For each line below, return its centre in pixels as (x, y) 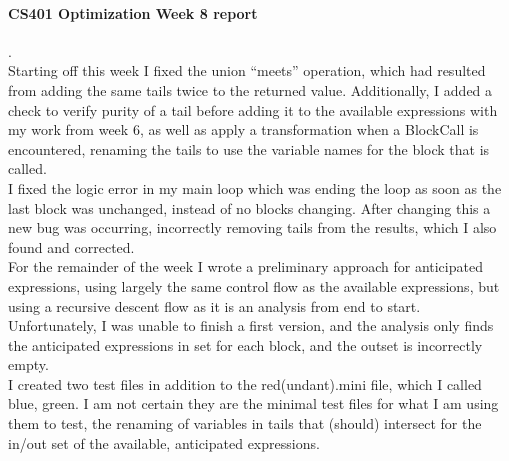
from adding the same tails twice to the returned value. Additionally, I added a (250, 89)
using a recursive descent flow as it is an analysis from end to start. (214, 305)
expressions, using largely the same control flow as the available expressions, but (254, 285)
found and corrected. (71, 246)
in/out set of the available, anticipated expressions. (164, 442)
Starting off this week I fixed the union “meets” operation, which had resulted (247, 70)
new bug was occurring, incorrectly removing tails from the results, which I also (252, 227)
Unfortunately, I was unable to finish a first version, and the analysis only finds (251, 325)
